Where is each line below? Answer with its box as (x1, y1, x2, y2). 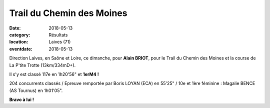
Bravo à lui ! (9, 96, 34, 102)
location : (9, 39, 28, 45)
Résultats (48, 31, 68, 37)
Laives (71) (48, 39, 71, 45)
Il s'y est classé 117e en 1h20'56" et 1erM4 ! (9, 71, 99, 77)
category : (9, 31, 30, 37)
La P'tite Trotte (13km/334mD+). (9, 62, 76, 68)
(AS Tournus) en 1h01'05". (9, 87, 63, 93)
